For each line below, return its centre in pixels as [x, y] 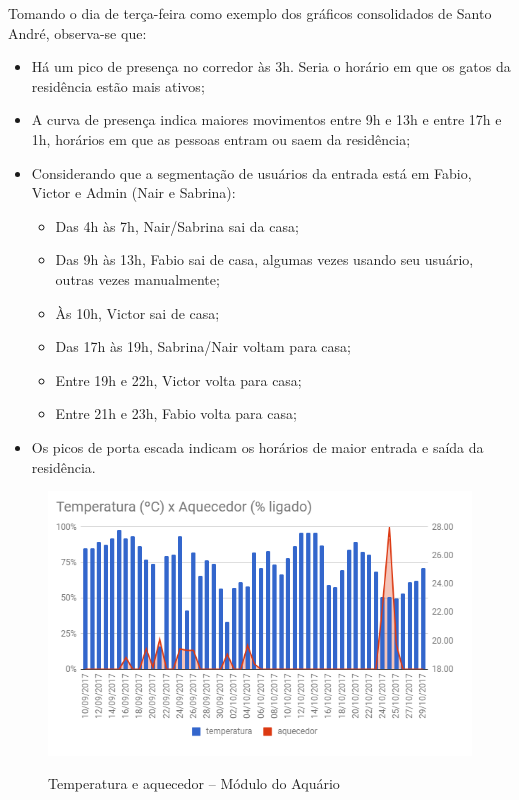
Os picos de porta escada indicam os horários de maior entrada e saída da [257, 446]
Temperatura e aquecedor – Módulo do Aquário [194, 783]
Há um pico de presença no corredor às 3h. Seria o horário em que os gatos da [271, 66]
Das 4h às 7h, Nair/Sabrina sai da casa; [177, 225]
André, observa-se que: [77, 32]
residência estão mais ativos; [118, 85]
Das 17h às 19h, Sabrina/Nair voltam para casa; [203, 346]
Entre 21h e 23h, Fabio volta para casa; [176, 413]
